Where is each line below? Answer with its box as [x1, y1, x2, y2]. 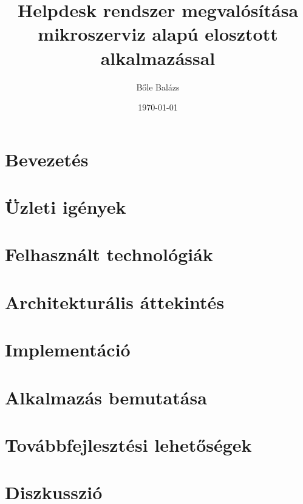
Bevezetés [5, 146, 89, 171]
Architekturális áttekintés [5, 289, 225, 314]
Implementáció [5, 337, 131, 362]
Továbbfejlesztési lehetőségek [5, 432, 252, 457]
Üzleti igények [5, 194, 126, 219]
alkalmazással [100, 45, 216, 70]
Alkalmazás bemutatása [5, 384, 207, 409]
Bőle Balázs [136, 80, 180, 93]
